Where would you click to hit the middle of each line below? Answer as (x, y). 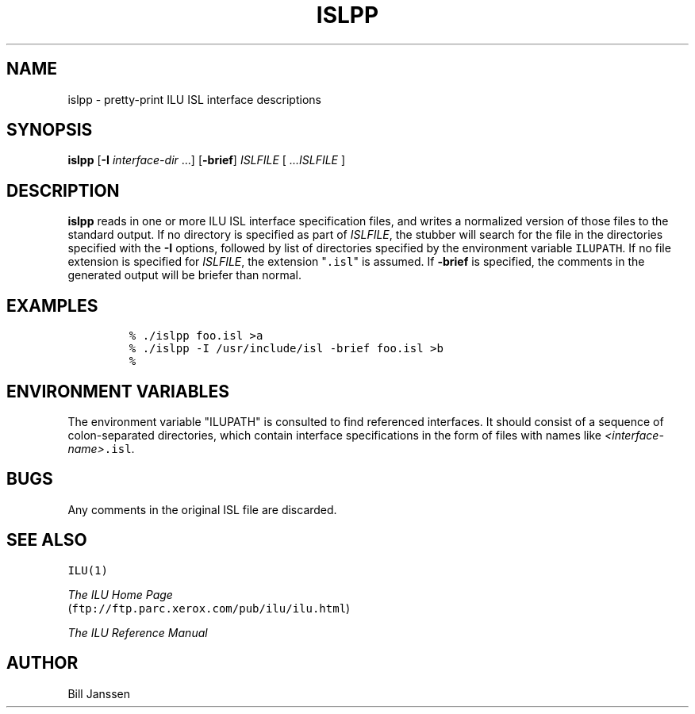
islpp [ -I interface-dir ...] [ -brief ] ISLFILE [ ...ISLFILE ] (207, 160)
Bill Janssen (99, 693)
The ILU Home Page (120, 594)
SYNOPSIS (50, 130)
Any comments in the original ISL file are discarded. (202, 509)
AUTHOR (42, 663)
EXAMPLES (52, 305)
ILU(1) (88, 570)
